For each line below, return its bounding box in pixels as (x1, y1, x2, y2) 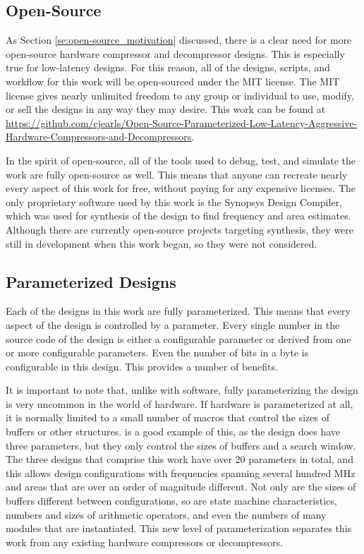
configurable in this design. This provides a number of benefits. (6, 359, 278, 373)
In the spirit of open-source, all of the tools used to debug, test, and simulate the (6, 152, 356, 167)
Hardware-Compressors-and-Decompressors (6, 129, 192, 144)
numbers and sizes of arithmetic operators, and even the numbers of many (6, 507, 327, 522)
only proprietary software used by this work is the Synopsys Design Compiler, (6, 194, 342, 209)
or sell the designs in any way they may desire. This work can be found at (6, 102, 326, 116)
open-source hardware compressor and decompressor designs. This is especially (6, 46, 345, 61)
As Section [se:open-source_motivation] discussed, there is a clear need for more (6, 32, 352, 47)
